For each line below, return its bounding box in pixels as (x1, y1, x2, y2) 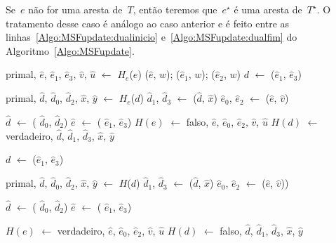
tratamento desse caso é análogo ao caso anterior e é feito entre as (6, 15, 290, 30)
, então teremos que (133, 2, 217, 16)
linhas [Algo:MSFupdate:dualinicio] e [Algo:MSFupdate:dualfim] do (6, 29, 297, 44)
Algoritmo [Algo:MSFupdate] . (6, 43, 135, 58)
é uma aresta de (234, 2, 302, 16)
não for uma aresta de (28, 2, 123, 16)
